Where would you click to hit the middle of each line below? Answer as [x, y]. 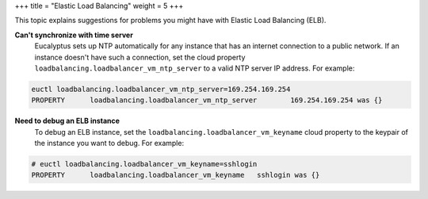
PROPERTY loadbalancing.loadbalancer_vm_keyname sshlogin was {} [176, 175]
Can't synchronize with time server [74, 35]
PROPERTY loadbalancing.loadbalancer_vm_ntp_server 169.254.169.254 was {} [207, 100]
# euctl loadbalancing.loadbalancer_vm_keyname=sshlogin [144, 164]
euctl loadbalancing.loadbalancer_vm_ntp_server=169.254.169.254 [161, 89]
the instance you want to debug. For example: [109, 144]
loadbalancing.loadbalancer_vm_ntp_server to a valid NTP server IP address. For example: [195, 68]
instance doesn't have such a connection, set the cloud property [140, 57]
